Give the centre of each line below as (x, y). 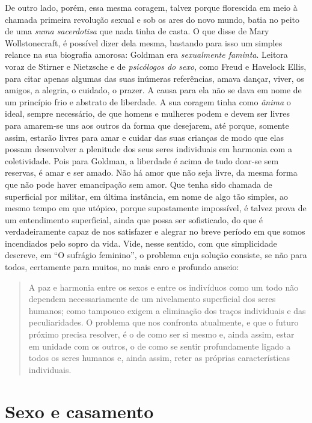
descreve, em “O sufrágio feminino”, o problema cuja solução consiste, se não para (156, 255)
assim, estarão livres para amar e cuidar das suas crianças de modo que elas (145, 137)
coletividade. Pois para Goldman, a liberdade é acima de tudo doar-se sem (142, 160)
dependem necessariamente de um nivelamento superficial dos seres (152, 299)
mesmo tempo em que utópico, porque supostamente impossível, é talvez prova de (156, 208)
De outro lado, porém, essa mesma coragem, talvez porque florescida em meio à (151, 7)
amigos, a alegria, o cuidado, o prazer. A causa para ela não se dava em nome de (153, 90)
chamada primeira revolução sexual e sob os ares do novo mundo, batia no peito (152, 19)
